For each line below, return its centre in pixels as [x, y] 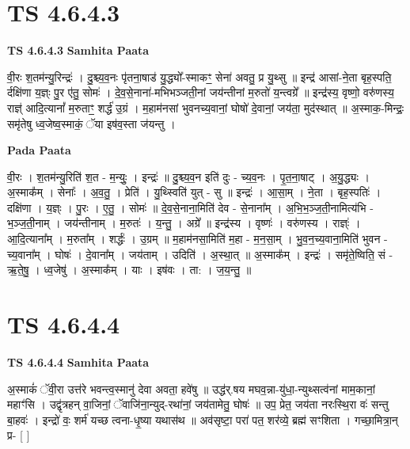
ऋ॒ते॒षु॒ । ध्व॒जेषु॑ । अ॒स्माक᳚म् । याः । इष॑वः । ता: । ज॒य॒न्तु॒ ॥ [129, 270]
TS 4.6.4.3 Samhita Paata [78, 50]
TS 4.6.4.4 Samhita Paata [78, 361]
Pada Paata [39, 150]
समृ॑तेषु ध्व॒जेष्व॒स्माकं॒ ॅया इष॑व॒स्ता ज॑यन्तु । [91, 123]
